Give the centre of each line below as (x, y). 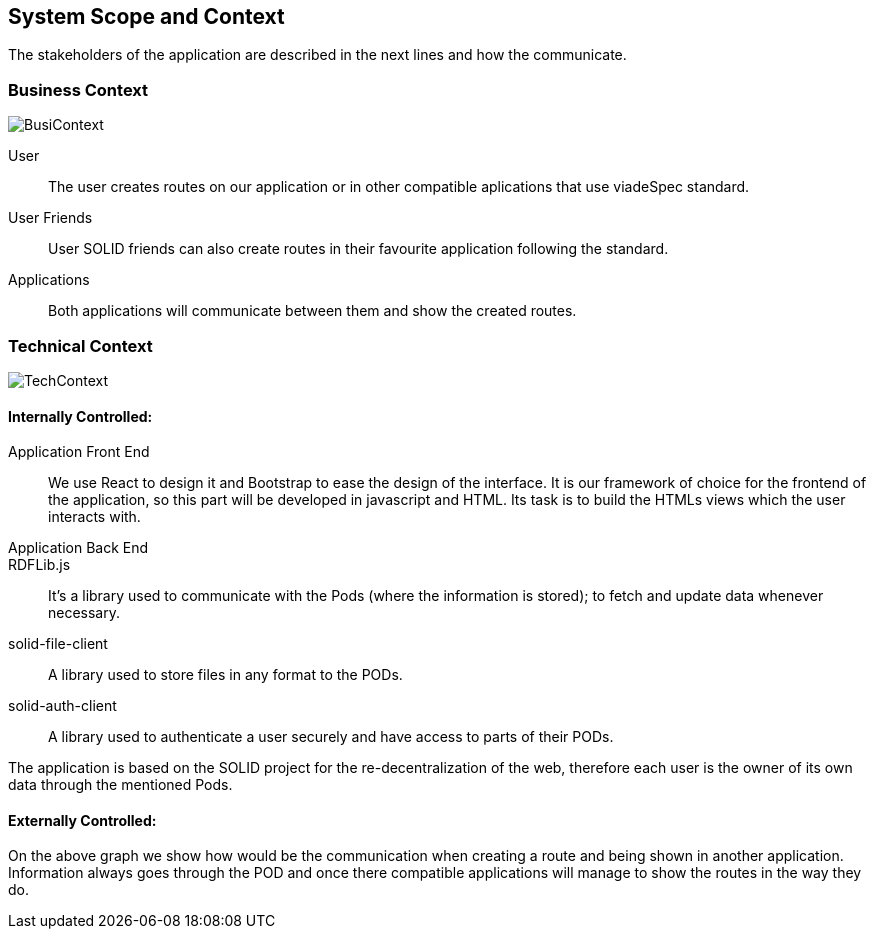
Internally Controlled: (80, 416)
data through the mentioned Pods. (120, 785)
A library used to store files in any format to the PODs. (225, 675)
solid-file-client (58, 644)
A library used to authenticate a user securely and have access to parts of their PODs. (331, 737)
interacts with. (94, 517)
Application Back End (78, 548)
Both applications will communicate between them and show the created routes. (312, 311)
